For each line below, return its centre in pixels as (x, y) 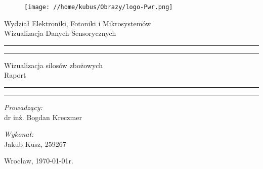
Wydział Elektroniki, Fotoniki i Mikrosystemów (78, 23)
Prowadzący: (23, 107)
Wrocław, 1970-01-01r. (39, 161)
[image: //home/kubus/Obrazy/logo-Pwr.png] (99, 7)
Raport (15, 75)
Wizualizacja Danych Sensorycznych (60, 33)
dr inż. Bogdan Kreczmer (43, 117)
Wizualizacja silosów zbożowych (53, 65)
